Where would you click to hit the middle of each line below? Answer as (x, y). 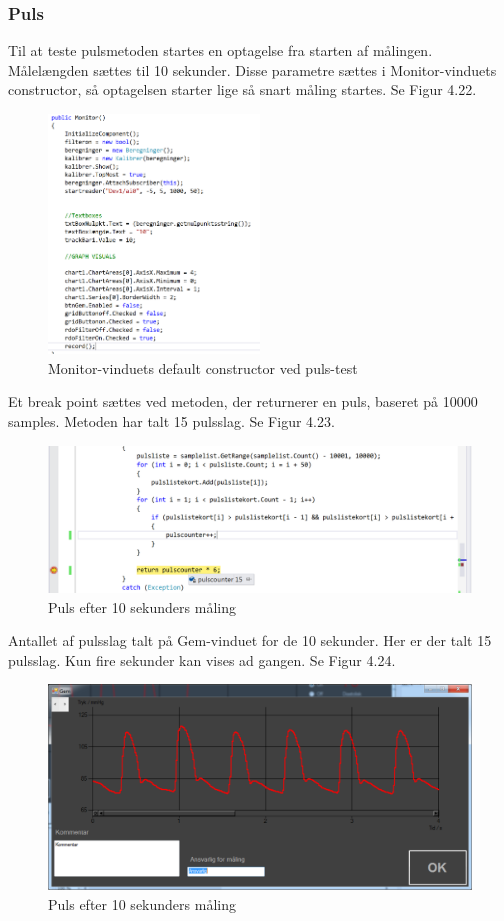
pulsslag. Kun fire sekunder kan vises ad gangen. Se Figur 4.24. (202, 659)
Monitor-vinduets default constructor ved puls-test (203, 367)
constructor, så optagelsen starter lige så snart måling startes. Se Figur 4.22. (242, 89)
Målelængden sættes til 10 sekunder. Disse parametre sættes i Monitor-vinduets (252, 69)
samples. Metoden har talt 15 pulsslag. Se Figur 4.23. (171, 421)
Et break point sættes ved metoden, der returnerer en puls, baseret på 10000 (243, 401)
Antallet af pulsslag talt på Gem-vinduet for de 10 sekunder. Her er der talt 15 (250, 640)
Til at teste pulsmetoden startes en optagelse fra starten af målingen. (220, 50)
